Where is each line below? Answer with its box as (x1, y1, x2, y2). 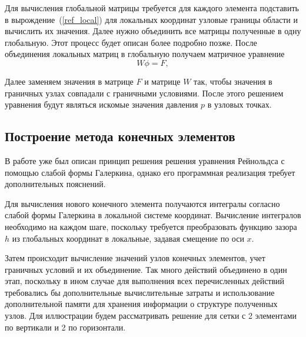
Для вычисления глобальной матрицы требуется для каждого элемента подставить (5, 2, 299, 14)
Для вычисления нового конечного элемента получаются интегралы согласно (5, 197, 280, 209)
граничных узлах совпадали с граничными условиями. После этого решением (5, 86, 284, 99)
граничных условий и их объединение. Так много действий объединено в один (5, 263, 287, 275)
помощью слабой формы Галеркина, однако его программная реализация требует (5, 166, 295, 178)
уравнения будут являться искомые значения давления (5, 98, 198, 111)
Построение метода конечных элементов (5, 127, 235, 145)
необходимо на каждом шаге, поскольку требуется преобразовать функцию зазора (5, 220, 297, 232)
